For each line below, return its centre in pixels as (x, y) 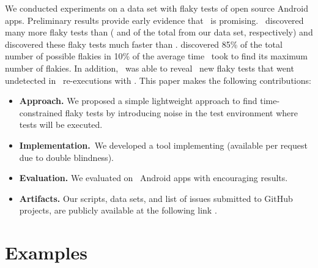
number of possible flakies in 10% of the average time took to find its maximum (157, 56)
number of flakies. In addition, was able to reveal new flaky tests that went (150, 68)
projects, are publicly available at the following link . (118, 210)
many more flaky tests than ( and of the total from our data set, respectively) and (159, 32)
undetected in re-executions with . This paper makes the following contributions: (158, 80)
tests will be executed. (61, 125)
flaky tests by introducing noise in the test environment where (181, 112)
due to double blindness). (66, 157)
